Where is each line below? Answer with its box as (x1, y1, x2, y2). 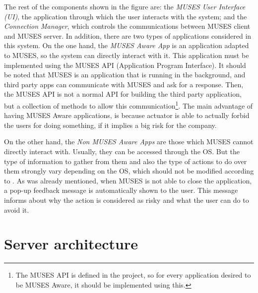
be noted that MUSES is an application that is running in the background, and (4, 69, 246, 80)
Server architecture (4, 234, 138, 254)
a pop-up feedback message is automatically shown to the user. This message (4, 185, 238, 195)
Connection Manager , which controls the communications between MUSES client (4, 21, 251, 31)
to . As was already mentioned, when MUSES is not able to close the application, (4, 175, 252, 185)
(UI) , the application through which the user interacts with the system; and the (4, 11, 247, 21)
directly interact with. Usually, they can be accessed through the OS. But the (4, 146, 240, 156)
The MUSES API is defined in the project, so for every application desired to (15, 270, 251, 280)
